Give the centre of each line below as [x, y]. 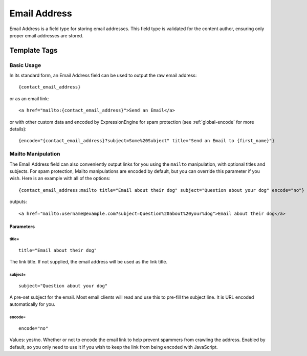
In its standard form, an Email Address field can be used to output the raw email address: [103, 75]
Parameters [22, 226]
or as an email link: [29, 98]
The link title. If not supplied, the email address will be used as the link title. [88, 262]
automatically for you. [32, 304]
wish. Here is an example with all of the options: [60, 179]
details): [18, 129]
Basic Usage [25, 65]
